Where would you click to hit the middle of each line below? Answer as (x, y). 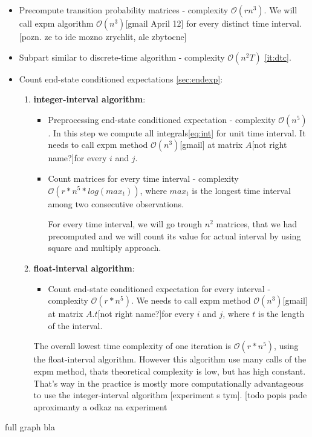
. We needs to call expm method (191, 300)
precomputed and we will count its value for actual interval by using (174, 235)
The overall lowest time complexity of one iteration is (132, 346)
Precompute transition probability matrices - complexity (124, 10)
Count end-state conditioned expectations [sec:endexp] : (121, 78)
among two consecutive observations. (116, 203)
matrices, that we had (256, 224)
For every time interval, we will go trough (125, 224)
